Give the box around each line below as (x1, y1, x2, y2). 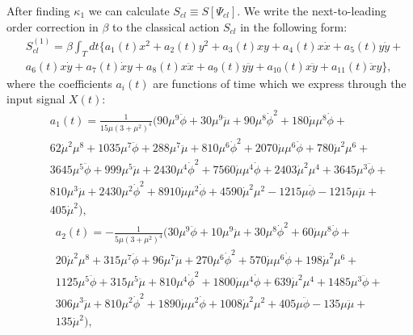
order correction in (6, 18, 99, 35)
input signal (6, 90, 65, 107)
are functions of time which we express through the (153, 74, 407, 91)
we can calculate (88, 2, 170, 19)
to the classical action (112, 18, 220, 35)
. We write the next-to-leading (237, 2, 387, 19)
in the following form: (240, 18, 348, 35)
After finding (6, 2, 70, 19)
